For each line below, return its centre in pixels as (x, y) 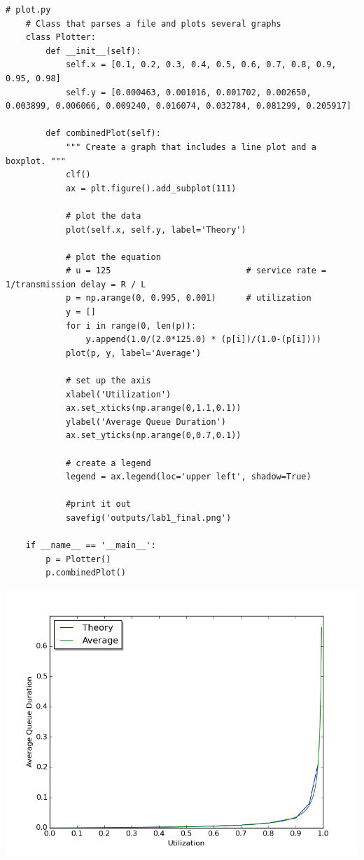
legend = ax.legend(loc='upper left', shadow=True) (188, 477)
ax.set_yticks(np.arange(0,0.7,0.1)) (153, 436)
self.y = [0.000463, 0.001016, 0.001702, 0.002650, (188, 92)
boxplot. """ (36, 161)
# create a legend (108, 463)
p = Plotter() (78, 559)
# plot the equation (113, 257)
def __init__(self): (93, 51)
